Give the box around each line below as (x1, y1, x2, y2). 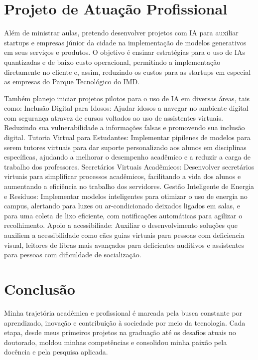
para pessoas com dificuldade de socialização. (4, 249, 141, 260)
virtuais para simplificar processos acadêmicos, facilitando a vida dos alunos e (4, 171, 241, 181)
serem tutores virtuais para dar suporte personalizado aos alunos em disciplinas (4, 142, 247, 152)
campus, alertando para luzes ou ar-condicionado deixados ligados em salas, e (4, 200, 240, 211)
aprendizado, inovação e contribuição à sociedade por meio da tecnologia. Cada (4, 317, 246, 328)
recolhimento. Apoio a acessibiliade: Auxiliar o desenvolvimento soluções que (4, 220, 238, 230)
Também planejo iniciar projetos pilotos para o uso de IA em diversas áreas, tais (4, 93, 250, 103)
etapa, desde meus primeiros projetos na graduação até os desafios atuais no (4, 327, 236, 338)
